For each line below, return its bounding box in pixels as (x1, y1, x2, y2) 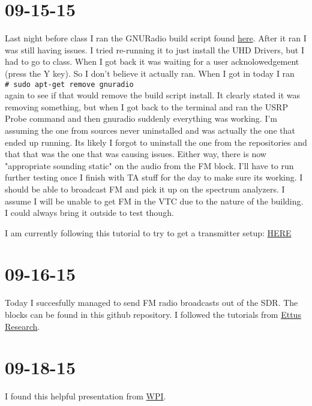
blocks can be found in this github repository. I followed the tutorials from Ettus (5, 308, 301, 320)
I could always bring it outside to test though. (5, 206, 174, 219)
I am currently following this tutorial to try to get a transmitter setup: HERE (5, 226, 292, 239)
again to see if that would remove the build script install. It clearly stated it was (5, 89, 301, 101)
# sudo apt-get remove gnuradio (5, 80, 134, 89)
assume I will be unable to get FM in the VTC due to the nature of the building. (5, 194, 304, 207)
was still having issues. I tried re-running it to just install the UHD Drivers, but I (5, 43, 304, 56)
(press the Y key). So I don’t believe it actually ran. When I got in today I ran (5, 67, 295, 79)
